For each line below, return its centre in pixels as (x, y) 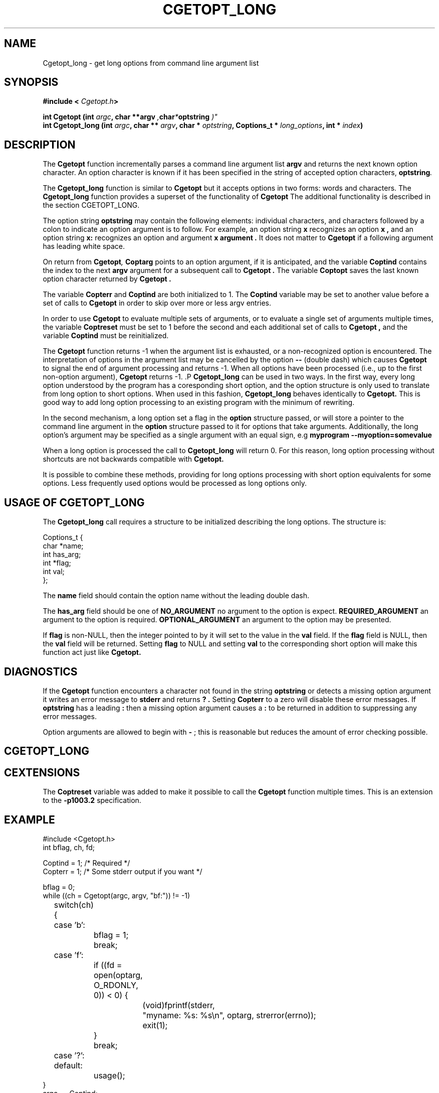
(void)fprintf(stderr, (179, 1005)
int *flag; (57, 563)
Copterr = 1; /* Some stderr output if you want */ (123, 872)
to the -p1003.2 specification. (92, 800)
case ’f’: (69, 955)
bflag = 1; (111, 935)
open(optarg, (118, 975)
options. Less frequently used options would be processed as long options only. (175, 483)
